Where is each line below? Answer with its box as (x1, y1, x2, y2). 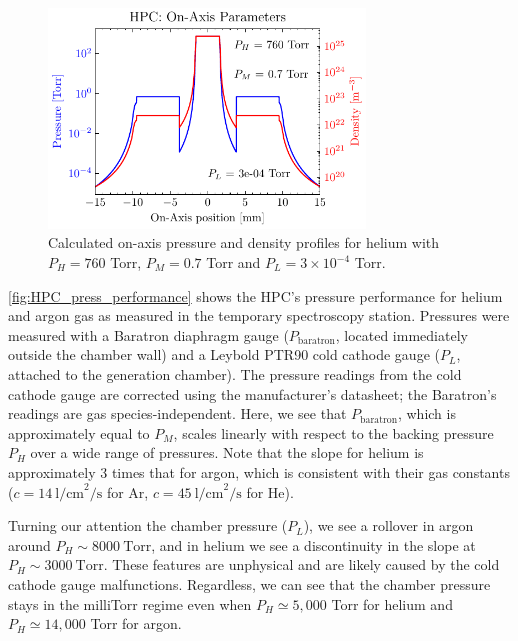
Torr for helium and (331, 593, 453, 614)
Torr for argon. (90, 613, 182, 634)
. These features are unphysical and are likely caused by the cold (103, 554, 500, 575)
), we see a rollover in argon (303, 515, 474, 536)
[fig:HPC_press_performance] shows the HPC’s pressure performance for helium (8, 285, 503, 306)
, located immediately (335, 324, 468, 345)
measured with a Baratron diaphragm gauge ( (8, 324, 289, 345)
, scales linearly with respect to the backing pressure (173, 422, 494, 443)
